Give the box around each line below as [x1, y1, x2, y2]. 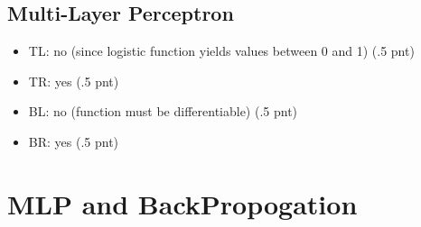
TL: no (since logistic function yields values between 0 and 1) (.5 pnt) [28, 41, 415, 60]
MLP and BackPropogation [7, 185, 358, 222]
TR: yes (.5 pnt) [28, 71, 119, 90]
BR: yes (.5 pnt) [28, 132, 119, 150]
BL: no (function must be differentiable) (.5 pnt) [28, 102, 298, 121]
